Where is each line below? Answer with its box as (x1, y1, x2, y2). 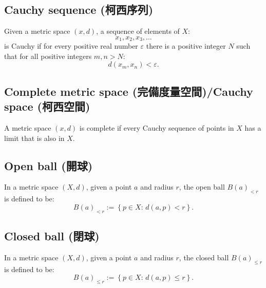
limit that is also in (4, 132, 65, 143)
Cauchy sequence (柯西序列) (4, 2, 154, 17)
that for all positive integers (4, 50, 92, 61)
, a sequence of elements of (96, 26, 180, 36)
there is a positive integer (146, 40, 226, 51)
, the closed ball (179, 252, 229, 262)
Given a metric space (4, 26, 70, 36)
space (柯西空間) (4, 98, 90, 114)
